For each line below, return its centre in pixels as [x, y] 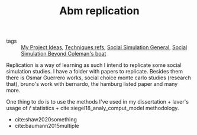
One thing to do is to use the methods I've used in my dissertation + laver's [98, 102]
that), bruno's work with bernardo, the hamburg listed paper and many [92, 84]
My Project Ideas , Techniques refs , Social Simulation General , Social [104, 47]
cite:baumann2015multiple [47, 126]
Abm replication [99, 11]
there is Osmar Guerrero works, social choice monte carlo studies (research [98, 78]
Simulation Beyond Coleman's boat [64, 54]
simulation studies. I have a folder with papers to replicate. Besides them [95, 72]
